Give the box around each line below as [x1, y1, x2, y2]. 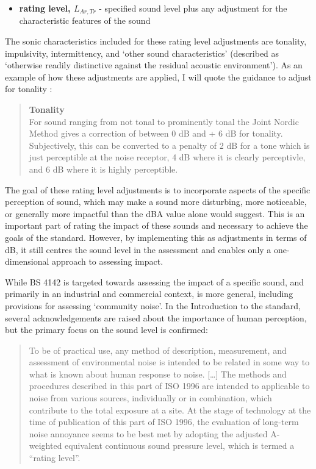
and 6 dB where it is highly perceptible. [29, 162, 178, 175]
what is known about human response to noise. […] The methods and [29, 367, 287, 380]
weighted [29, 439, 62, 452]
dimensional [5, 255, 49, 268]
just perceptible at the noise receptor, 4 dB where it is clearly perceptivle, [29, 151, 306, 163]
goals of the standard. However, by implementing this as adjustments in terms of [5, 231, 307, 243]
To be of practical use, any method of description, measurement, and [29, 343, 287, 356]
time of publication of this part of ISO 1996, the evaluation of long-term [29, 415, 299, 428]
